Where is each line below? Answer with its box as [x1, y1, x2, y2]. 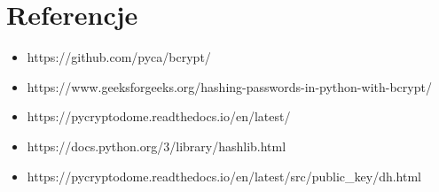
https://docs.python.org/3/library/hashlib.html [27, 136, 286, 155]
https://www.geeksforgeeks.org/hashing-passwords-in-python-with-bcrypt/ [27, 77, 432, 96]
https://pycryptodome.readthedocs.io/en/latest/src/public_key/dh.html [27, 166, 422, 185]
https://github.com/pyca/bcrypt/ [27, 48, 211, 66]
